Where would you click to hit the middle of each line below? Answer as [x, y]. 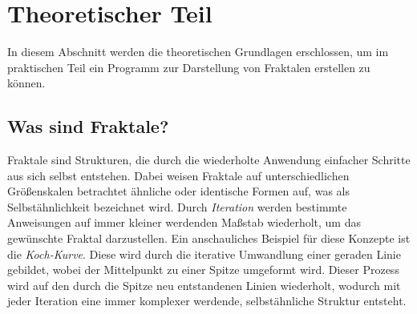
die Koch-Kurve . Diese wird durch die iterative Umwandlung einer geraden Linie [204, 254]
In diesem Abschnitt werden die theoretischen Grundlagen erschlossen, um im [198, 52]
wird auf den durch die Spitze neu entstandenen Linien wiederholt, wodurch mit [204, 285]
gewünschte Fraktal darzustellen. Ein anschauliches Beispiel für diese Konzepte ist [209, 238]
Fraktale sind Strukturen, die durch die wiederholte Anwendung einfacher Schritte [209, 160]
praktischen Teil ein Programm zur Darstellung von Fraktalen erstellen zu [189, 67]
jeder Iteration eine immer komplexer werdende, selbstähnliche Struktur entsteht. [207, 301]
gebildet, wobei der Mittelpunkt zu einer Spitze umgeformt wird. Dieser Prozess [203, 270]
